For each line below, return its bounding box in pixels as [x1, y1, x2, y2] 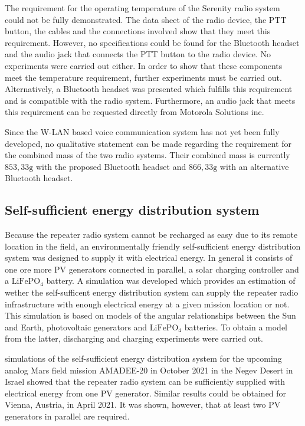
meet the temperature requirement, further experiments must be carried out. [5, 71, 282, 83]
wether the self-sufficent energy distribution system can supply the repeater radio [5, 286, 299, 299]
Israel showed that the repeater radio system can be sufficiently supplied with [5, 375, 286, 388]
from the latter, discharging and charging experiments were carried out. [5, 332, 263, 345]
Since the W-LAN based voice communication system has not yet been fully [5, 125, 280, 137]
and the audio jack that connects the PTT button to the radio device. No [5, 48, 271, 60]
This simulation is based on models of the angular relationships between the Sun [5, 309, 296, 322]
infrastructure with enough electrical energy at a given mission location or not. [5, 297, 290, 310]
